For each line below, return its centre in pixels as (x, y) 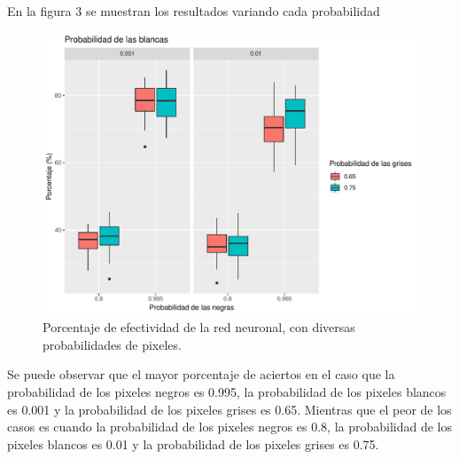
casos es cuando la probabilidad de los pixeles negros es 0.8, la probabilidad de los (230, 427)
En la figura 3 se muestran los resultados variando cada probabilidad (194, 11)
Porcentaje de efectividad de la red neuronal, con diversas (199, 327)
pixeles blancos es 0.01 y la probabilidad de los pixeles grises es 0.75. (193, 443)
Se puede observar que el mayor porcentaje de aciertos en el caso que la (201, 374)
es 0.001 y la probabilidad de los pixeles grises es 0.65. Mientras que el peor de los (229, 409)
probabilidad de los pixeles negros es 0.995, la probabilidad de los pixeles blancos (227, 391)
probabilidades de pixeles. (112, 344)
